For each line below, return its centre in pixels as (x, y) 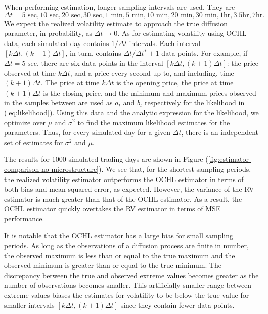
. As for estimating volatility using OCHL (182, 33)
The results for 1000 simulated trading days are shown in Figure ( (106, 159)
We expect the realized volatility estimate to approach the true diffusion (116, 23)
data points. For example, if (205, 53)
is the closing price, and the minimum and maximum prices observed (150, 92)
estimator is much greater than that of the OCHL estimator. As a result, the (123, 198)
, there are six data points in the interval (100, 62)
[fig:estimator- (230, 159)
